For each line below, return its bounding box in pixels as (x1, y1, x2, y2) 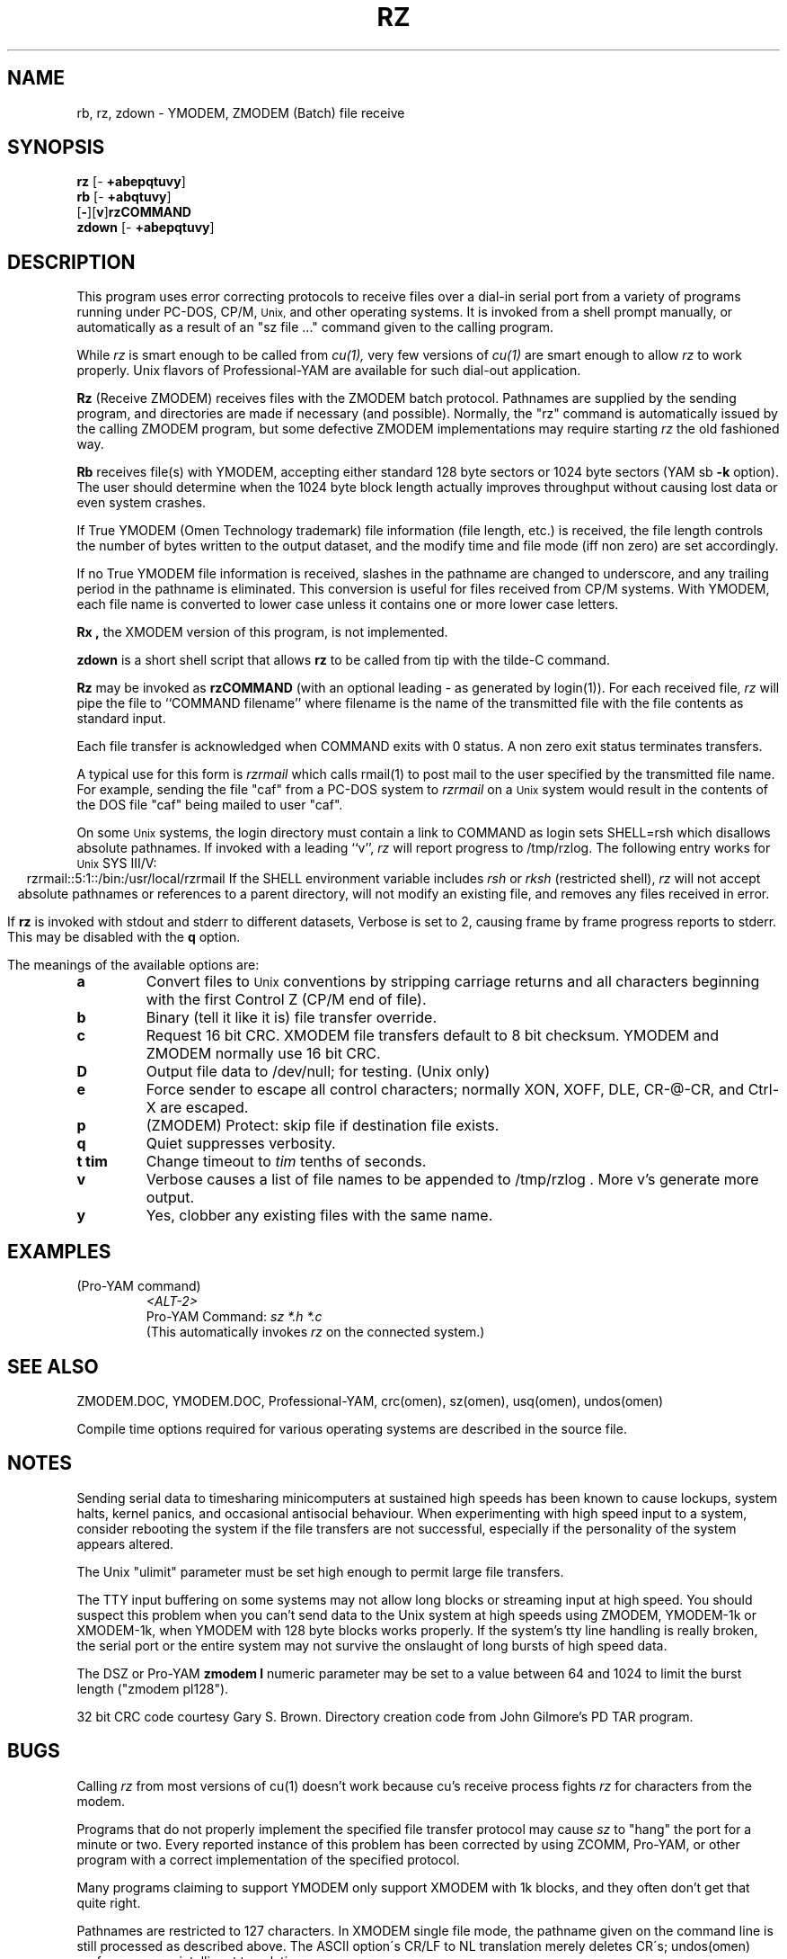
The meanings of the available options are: (7, 957, 260, 973)
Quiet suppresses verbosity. (146, 1134, 336, 1153)
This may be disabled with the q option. (7, 929, 241, 945)
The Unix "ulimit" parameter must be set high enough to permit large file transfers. (76, 1563, 564, 1579)
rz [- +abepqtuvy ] (76, 174, 186, 190)
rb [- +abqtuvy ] (76, 189, 172, 205)
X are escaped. (146, 1098, 249, 1117)
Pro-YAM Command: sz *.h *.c (146, 1309, 323, 1325)
